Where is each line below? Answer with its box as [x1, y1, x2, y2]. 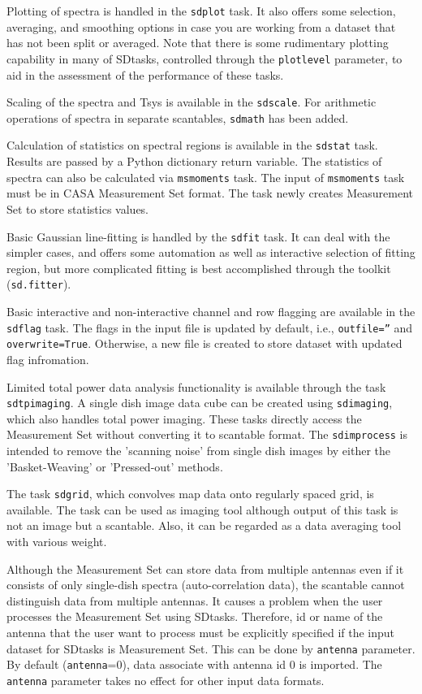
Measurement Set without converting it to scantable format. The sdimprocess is [6, 426, 408, 443]
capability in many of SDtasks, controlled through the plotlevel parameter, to [6, 50, 403, 67]
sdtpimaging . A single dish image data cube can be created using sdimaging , [6, 394, 393, 411]
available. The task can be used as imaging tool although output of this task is [6, 501, 398, 518]
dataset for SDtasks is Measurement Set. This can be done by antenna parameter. [6, 640, 416, 657]
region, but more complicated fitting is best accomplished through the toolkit [6, 259, 391, 276]
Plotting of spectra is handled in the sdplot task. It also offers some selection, [6, 2, 396, 19]
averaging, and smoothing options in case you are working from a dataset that [6, 18, 396, 35]
